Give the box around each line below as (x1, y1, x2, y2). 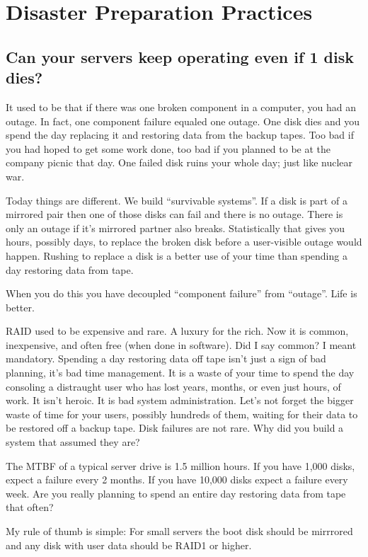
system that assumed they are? (6, 435, 140, 449)
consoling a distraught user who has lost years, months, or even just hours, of (6, 379, 341, 394)
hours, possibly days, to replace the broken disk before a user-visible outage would (6, 234, 362, 249)
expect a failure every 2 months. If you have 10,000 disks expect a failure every (6, 472, 348, 487)
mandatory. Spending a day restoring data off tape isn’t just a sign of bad (6, 351, 326, 366)
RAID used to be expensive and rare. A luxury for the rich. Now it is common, (6, 323, 349, 338)
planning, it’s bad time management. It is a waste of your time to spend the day (6, 365, 355, 380)
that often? (6, 500, 54, 515)
